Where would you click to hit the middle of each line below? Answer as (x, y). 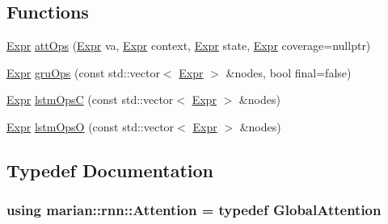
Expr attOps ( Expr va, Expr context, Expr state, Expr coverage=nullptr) (189, 46)
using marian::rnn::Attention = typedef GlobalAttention (194, 210)
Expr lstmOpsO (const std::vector (91, 126)
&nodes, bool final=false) (289, 72)
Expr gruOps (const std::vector (83, 72)
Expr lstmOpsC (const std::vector (90, 100)
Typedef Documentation (110, 170)
